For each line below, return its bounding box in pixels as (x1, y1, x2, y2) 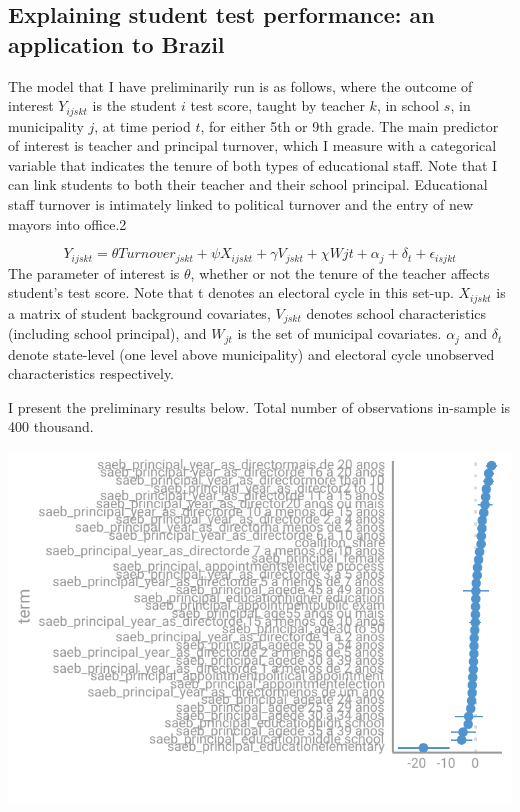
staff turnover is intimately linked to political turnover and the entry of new (8, 194, 474, 215)
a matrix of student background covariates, (8, 302, 271, 323)
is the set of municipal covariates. (237, 323, 442, 344)
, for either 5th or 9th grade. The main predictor (200, 115, 499, 136)
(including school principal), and (8, 323, 207, 344)
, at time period (94, 115, 191, 136)
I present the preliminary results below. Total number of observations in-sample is (8, 396, 511, 417)
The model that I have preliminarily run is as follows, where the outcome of (8, 75, 473, 96)
